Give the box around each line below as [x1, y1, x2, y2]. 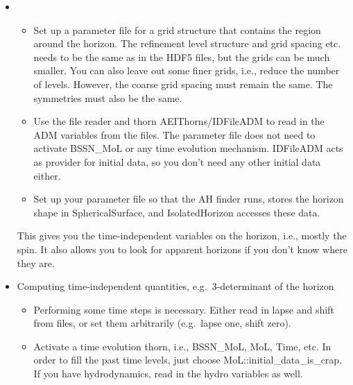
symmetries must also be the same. [33, 90, 182, 105]
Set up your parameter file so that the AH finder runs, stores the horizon [33, 191, 344, 206]
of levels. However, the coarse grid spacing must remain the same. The [33, 76, 333, 91]
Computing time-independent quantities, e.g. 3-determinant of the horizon [17, 279, 334, 293]
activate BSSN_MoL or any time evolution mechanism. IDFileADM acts [33, 141, 343, 155]
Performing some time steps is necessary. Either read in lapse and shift [33, 302, 334, 316]
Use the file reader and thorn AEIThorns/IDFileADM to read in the [33, 114, 325, 128]
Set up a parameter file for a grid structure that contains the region [33, 22, 321, 37]
